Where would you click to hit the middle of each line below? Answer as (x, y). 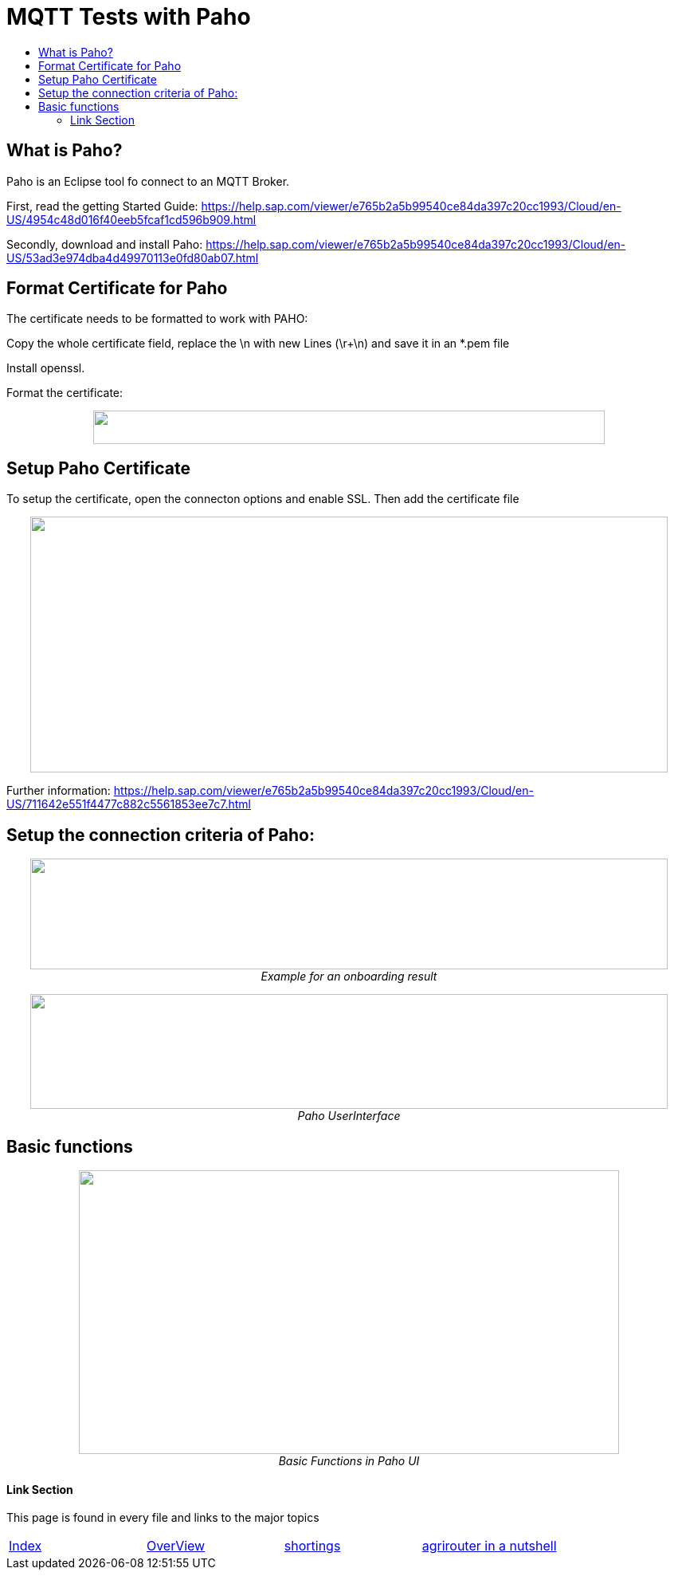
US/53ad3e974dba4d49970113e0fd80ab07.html (133, 257)
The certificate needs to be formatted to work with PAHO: (157, 319)
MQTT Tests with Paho (129, 17)
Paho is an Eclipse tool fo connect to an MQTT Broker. (148, 181)
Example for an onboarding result (349, 977)
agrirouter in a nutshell (489, 1546)
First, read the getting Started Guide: (102, 206)
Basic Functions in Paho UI (349, 1460)
